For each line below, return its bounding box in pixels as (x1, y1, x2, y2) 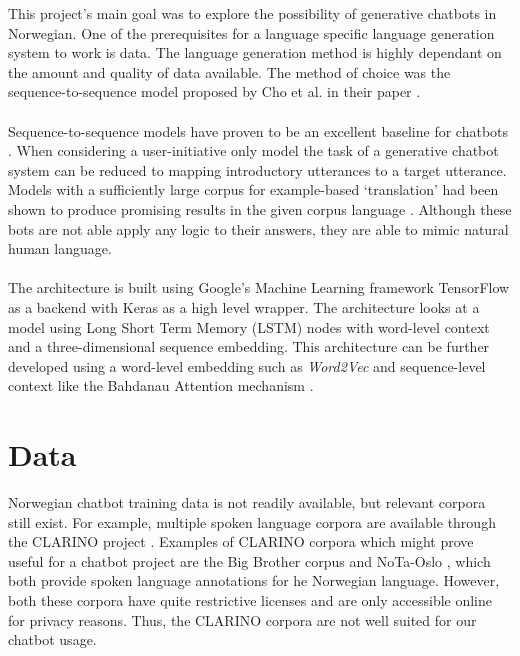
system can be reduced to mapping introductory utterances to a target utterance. (8, 159, 507, 180)
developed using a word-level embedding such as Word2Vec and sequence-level (8, 355, 486, 376)
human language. (8, 238, 112, 259)
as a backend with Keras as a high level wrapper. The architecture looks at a (8, 296, 480, 317)
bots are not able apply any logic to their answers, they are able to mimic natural (8, 218, 509, 239)
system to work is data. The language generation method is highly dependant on (8, 42, 502, 63)
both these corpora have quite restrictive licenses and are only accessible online (8, 589, 493, 610)
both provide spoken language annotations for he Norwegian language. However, (8, 570, 500, 591)
